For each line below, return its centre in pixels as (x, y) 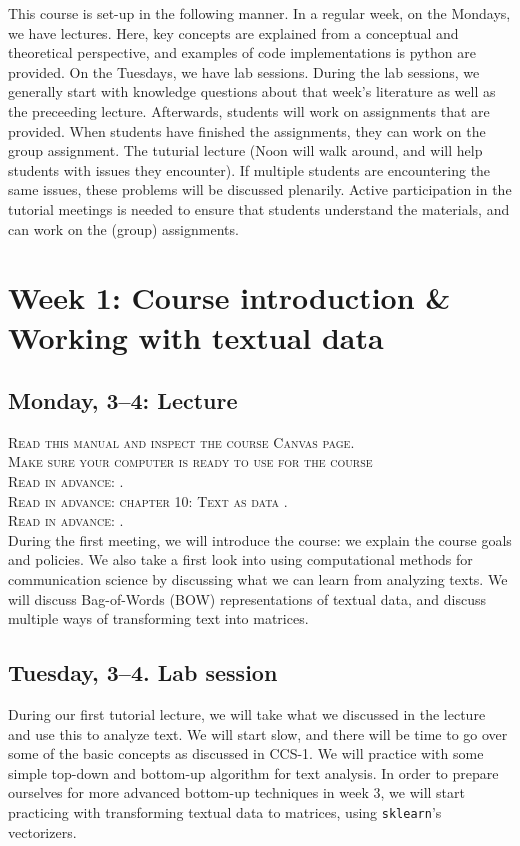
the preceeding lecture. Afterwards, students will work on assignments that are (249, 110)
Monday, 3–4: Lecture (123, 400)
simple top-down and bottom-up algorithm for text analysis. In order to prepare (253, 772)
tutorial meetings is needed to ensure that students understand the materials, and (259, 208)
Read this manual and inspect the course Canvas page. (181, 441)
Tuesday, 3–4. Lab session (143, 672)
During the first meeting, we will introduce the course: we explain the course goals (260, 539)
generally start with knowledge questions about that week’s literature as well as (252, 91)
